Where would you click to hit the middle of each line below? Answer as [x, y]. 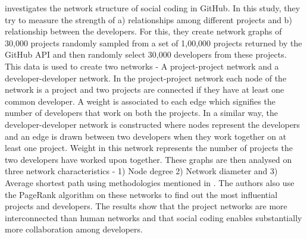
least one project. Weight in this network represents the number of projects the [149, 148]
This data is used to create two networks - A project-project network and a [142, 66]
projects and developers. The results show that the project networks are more [146, 206]
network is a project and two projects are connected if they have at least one [145, 89]
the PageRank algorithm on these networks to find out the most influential [141, 194]
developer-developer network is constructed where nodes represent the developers [153, 124]
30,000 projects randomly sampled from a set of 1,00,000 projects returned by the [153, 43]
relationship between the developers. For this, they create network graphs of [143, 31]
